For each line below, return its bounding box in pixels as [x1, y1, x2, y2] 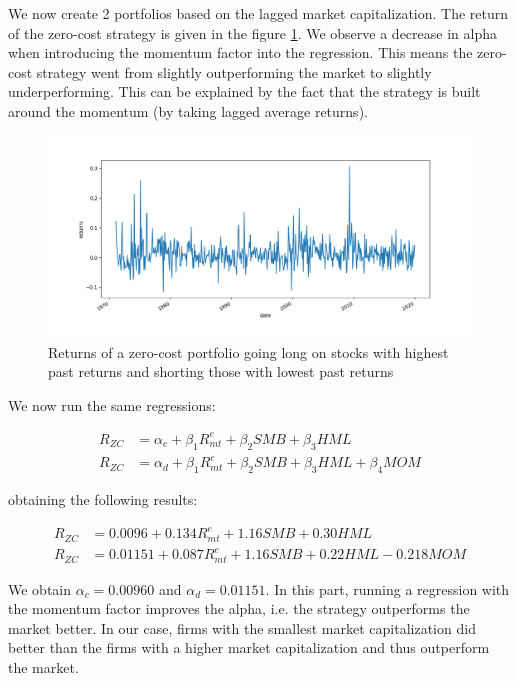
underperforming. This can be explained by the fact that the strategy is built [8, 81, 481, 102]
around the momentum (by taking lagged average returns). [8, 100, 368, 121]
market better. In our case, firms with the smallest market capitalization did [8, 617, 476, 638]
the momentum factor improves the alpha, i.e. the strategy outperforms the [8, 598, 470, 619]
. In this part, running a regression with [265, 578, 510, 599]
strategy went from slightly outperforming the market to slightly [36, 61, 432, 82]
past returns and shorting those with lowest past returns [48, 361, 394, 382]
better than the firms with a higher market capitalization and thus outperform [8, 637, 490, 658]
